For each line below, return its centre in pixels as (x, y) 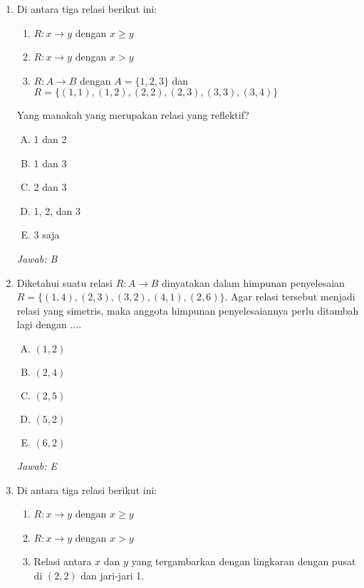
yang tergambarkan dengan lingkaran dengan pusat (244, 561)
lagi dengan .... (49, 324)
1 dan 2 (50, 138)
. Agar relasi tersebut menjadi (290, 296)
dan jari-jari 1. (113, 575)
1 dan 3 (50, 163)
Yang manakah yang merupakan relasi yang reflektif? (133, 115)
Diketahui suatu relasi (64, 282)
